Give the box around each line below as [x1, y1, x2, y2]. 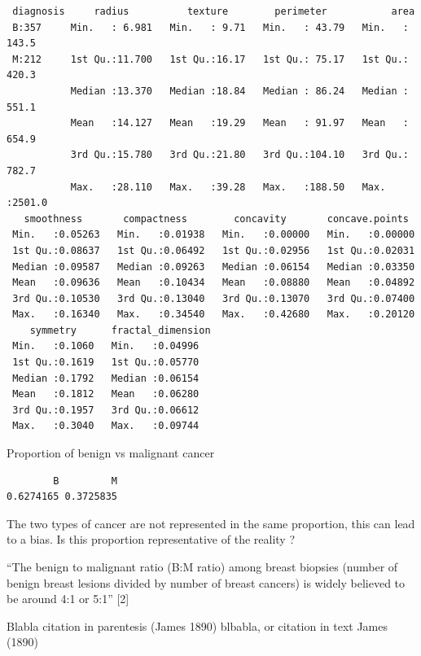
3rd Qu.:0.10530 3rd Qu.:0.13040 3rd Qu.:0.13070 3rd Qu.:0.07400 [12, 292, 415, 304]
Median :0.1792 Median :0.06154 [12, 372, 200, 384]
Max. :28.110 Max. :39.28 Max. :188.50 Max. [70, 181, 386, 193]
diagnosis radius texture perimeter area [12, 6, 415, 17]
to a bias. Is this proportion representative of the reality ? [7, 531, 296, 548]
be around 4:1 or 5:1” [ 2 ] [7, 590, 129, 607]
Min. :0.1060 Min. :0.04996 [12, 340, 200, 352]
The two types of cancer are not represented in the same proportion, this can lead [7, 514, 415, 531]
